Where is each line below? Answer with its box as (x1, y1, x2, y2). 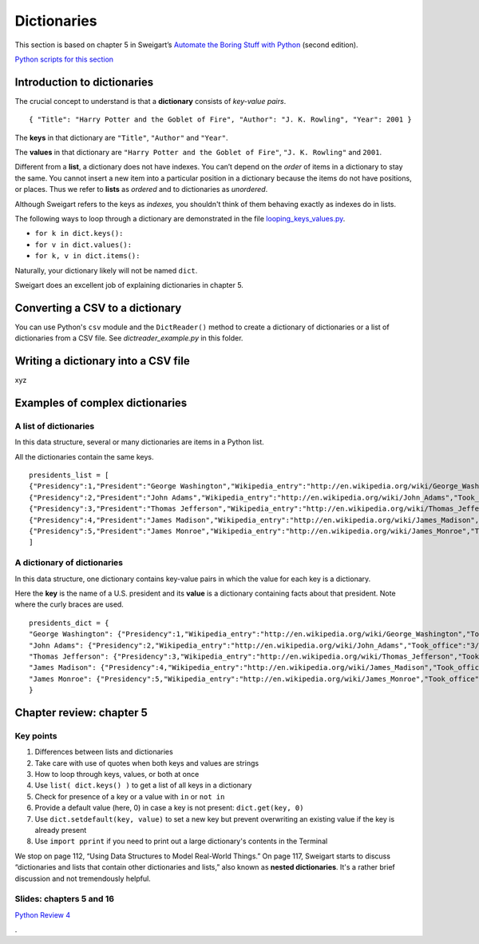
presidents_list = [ (29, 471, 109, 480)
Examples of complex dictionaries (14, 396, 188, 409)
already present (34, 825, 87, 834)
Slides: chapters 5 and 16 (14, 894, 115, 905)
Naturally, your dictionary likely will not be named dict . (14, 265, 198, 275)
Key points (14, 730, 57, 741)
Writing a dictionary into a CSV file (14, 354, 191, 368)
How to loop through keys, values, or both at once (34, 770, 200, 779)
